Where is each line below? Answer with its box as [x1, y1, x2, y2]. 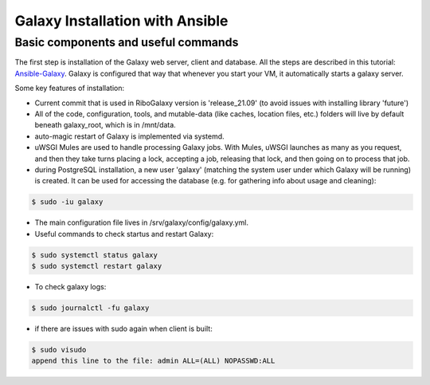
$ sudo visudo [31, 345, 87, 354]
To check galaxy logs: [34, 282, 107, 292]
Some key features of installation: [14, 84, 125, 93]
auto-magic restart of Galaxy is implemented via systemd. [34, 132, 225, 141]
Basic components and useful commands [14, 35, 239, 49]
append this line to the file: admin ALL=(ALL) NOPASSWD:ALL [31, 356, 276, 366]
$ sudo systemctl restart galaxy [31, 261, 162, 271]
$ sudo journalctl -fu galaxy [31, 304, 150, 312]
